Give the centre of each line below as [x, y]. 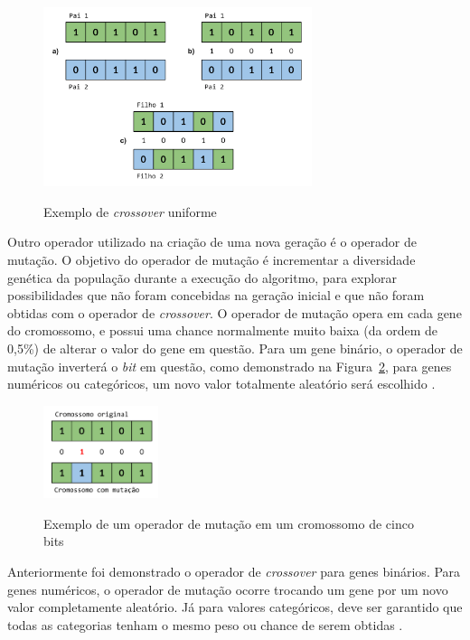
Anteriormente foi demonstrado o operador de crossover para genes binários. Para [234, 572]
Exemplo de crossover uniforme [130, 211]
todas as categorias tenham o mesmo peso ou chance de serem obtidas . [205, 624]
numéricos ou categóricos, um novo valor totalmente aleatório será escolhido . [221, 384]
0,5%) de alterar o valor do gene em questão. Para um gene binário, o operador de [235, 348]
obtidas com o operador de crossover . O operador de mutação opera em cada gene [235, 312]
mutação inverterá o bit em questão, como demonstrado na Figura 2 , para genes [230, 366]
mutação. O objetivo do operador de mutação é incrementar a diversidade [211, 260]
